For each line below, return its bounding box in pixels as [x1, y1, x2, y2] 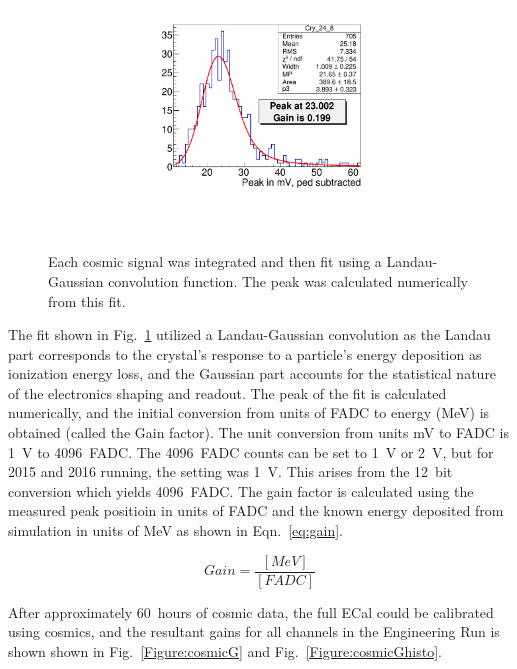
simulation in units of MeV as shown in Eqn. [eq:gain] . [8, 520, 344, 541]
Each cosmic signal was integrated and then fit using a [48, 251, 382, 272]
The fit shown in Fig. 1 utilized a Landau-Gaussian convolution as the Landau [8, 324, 491, 345]
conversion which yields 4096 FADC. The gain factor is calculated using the [8, 480, 474, 501]
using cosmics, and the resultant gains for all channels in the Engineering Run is [8, 621, 500, 642]
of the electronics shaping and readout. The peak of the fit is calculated [8, 382, 447, 403]
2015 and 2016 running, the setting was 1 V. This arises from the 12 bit [8, 461, 453, 482]
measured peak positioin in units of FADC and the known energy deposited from [8, 500, 504, 521]
